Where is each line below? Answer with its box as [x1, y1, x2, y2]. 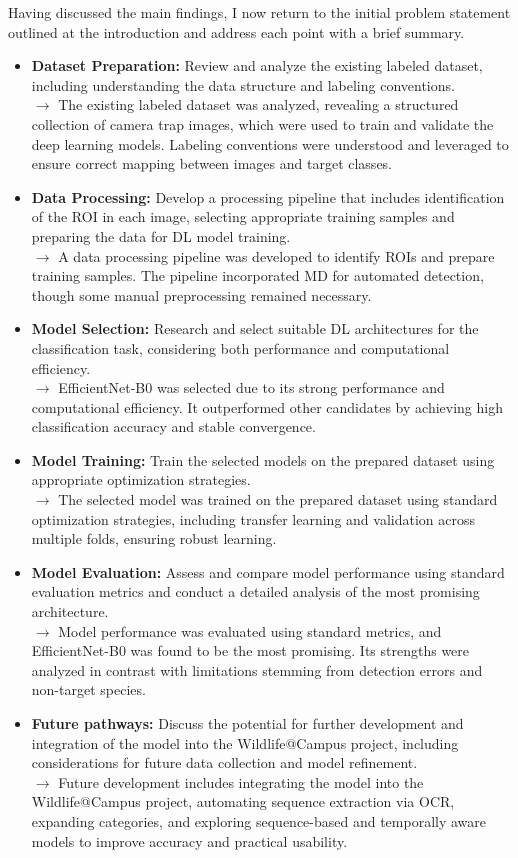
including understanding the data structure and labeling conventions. [31, 74, 455, 95]
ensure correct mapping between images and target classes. [31, 153, 393, 174]
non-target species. [31, 679, 146, 700]
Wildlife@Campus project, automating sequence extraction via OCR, [31, 791, 455, 812]
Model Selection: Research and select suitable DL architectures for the [31, 318, 479, 339]
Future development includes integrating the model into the [58, 771, 424, 792]
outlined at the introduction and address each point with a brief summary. [8, 21, 465, 42]
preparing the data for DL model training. [31, 225, 291, 246]
